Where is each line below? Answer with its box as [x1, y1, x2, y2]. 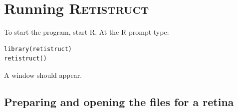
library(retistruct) [4, 45, 72, 53]
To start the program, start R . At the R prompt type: [4, 27, 169, 37]
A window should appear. [4, 69, 82, 80]
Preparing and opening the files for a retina [4, 94, 234, 109]
